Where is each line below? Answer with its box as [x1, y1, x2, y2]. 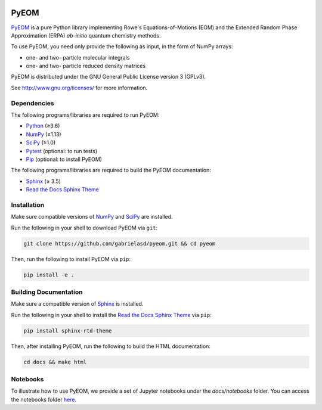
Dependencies [11, 99, 55, 107]
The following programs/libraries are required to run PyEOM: [11, 111, 160, 119]
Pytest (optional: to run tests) [26, 147, 98, 154]
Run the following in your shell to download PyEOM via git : [11, 224, 158, 231]
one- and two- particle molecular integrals [26, 54, 130, 61]
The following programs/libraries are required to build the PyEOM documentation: [11, 167, 212, 174]
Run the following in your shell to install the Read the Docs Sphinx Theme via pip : [11, 311, 212, 318]
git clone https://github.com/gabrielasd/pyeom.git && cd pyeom [23, 240, 216, 247]
